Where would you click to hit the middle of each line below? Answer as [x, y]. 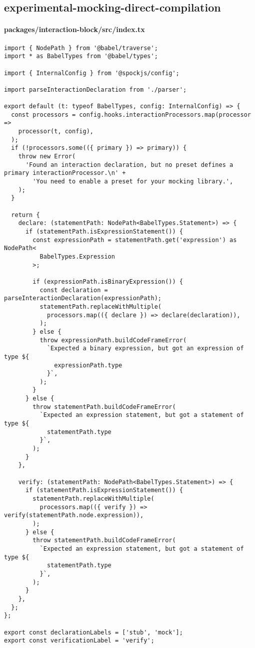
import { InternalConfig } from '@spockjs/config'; [92, 73]
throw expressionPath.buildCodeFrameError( [113, 340]
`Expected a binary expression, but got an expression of [145, 349]
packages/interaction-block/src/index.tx [74, 29]
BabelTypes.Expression [77, 256]
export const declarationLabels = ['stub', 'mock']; [93, 632]
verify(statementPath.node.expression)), [74, 515]
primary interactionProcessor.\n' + [65, 173]
